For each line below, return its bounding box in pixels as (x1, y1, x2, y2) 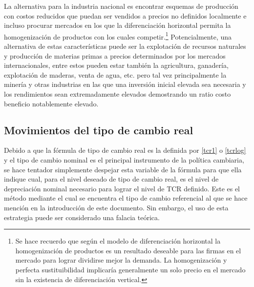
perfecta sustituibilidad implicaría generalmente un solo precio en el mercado (15, 264, 246, 274)
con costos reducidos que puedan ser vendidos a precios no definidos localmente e (4, 10, 247, 20)
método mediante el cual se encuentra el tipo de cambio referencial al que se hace (4, 193, 248, 203)
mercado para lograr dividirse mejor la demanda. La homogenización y (15, 255, 227, 265)
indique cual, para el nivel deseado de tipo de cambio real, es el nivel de (4, 174, 219, 184)
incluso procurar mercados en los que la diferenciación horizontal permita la (4, 20, 231, 30)
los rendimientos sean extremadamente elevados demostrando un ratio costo (4, 89, 231, 99)
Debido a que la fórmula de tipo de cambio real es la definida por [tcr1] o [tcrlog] (4, 145, 246, 155)
